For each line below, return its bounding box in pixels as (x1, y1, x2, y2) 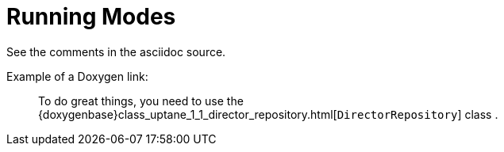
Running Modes (6, 3, 176, 30)
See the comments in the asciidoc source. (6, 44, 226, 59)
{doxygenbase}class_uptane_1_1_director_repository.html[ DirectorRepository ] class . (38, 107, 498, 121)
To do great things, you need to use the (38, 93, 244, 108)
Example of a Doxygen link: (6, 69, 148, 83)
